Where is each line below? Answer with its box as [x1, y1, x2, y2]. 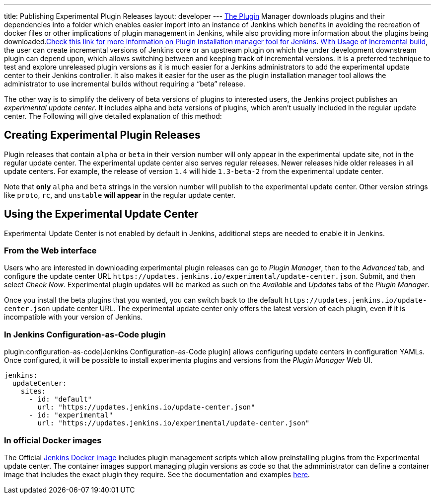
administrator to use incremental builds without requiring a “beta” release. [4, 80, 245, 88]
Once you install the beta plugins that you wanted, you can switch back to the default [4, 296, 283, 305]
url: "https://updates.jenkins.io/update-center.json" [37, 403, 255, 412]
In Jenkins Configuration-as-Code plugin [4, 329, 166, 339]
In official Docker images [4, 435, 102, 445]
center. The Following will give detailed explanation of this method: [4, 112, 222, 120]
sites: [20, 387, 46, 396]
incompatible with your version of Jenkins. [4, 313, 143, 322]
